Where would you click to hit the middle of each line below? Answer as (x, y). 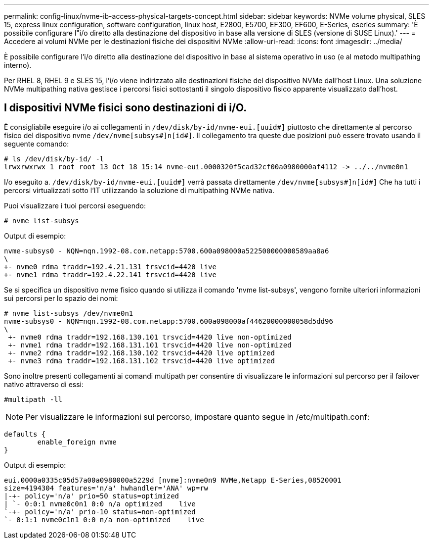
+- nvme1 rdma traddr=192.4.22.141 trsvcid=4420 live (110, 274)
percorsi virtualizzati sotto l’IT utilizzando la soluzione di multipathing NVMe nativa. (139, 190)
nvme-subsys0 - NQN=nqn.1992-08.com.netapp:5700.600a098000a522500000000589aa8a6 (167, 251)
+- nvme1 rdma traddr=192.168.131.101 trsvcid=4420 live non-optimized (150, 345)
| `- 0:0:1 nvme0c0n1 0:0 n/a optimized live (100, 504)
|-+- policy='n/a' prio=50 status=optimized (92, 496)
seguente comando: (37, 144)
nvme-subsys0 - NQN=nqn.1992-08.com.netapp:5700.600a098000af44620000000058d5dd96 (169, 321)
